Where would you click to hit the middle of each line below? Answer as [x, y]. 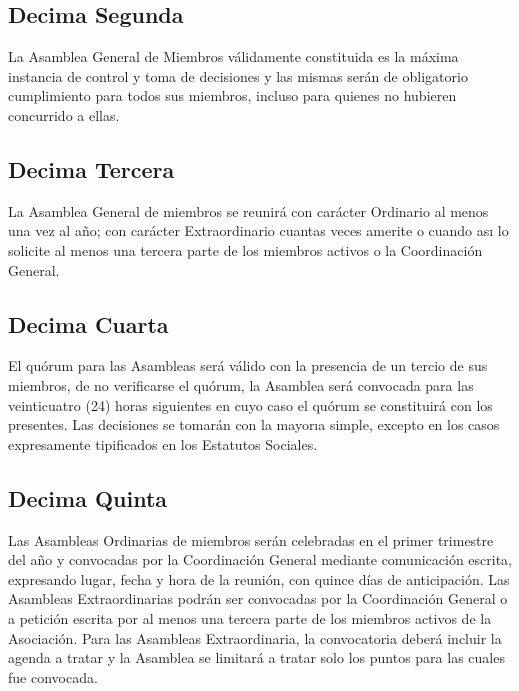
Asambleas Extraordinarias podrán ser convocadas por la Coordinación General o [258, 598]
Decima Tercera [91, 168]
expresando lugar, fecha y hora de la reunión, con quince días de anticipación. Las [259, 578]
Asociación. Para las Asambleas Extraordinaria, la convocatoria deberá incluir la [255, 637]
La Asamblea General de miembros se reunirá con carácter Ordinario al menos [248, 210]
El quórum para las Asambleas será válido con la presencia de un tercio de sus [248, 365]
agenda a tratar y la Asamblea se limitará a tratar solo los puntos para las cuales [256, 657]
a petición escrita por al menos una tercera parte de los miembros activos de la [250, 617]
